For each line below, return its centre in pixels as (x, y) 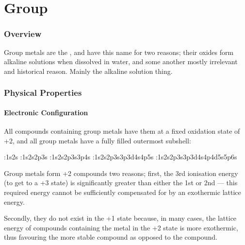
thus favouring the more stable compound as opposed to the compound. (111, 237)
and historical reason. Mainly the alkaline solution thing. (88, 71)
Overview (23, 34)
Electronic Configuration (46, 112)
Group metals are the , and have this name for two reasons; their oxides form (119, 52)
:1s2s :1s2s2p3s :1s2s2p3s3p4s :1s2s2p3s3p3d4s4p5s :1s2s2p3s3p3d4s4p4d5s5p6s (121, 157)
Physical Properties (43, 93)
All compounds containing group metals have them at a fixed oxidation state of (122, 131)
